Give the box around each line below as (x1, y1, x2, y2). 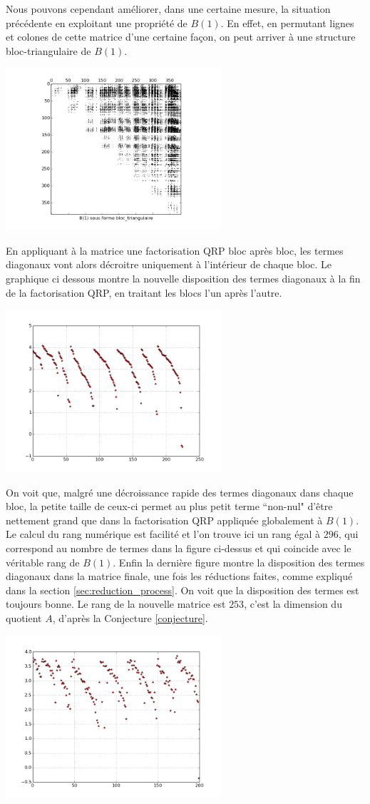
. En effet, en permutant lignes (220, 15, 354, 30)
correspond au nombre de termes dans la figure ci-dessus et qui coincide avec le (6, 541, 351, 556)
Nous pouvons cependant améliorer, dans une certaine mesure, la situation (6, 1, 331, 16)
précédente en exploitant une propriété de (6, 15, 187, 30)
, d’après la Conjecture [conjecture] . (52, 611, 208, 626)
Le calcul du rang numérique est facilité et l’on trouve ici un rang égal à (6, 526, 321, 541)
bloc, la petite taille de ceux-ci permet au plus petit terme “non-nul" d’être (6, 499, 333, 514)
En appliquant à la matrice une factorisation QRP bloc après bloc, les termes (6, 243, 344, 258)
